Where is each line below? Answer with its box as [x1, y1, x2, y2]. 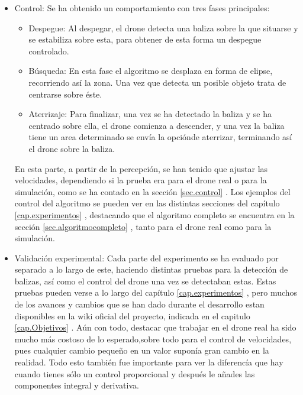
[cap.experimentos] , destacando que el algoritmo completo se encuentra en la [14, 208, 295, 221]
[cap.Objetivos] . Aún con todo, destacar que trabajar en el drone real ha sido [14, 321, 296, 334]
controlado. [28, 44, 69, 57]
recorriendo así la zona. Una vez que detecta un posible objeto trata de [28, 76, 286, 88]
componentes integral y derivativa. [14, 379, 139, 391]
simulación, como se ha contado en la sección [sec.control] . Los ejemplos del [14, 185, 291, 197]
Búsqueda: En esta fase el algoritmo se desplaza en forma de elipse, [28, 64, 273, 77]
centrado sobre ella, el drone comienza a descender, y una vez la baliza [28, 119, 285, 131]
